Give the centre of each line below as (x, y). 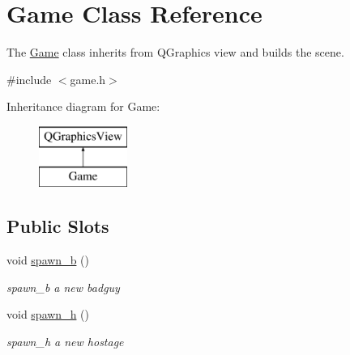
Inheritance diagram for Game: (83, 106)
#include (29, 79)
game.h (88, 79)
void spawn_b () (48, 260)
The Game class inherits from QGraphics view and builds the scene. (175, 52)
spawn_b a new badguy (63, 287)
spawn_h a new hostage (65, 342)
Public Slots (58, 226)
